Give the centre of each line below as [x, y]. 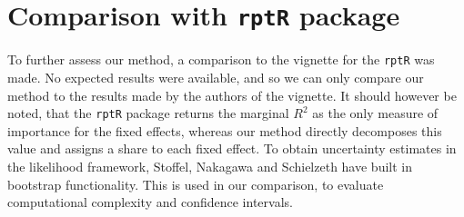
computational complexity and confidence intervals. [150, 202]
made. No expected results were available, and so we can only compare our [216, 77]
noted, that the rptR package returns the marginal [148, 113]
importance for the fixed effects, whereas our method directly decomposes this [225, 130]
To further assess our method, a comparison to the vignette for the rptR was [221, 59]
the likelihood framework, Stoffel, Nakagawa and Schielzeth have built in [210, 166]
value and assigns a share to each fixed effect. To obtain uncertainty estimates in [232, 148]
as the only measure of [375, 113]
